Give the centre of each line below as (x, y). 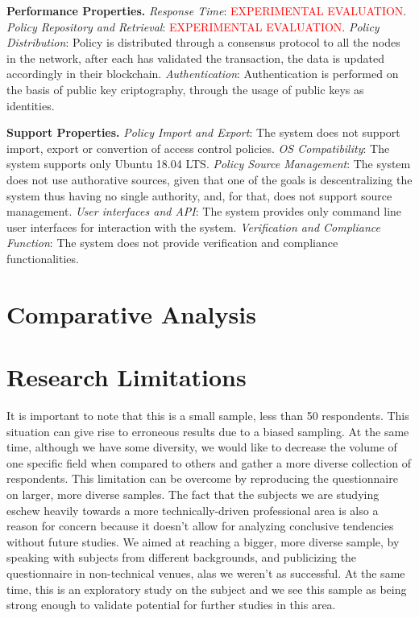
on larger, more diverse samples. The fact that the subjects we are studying (193, 494)
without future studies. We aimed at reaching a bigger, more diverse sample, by (203, 541)
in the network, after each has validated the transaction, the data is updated (195, 58)
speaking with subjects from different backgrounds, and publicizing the (182, 557)
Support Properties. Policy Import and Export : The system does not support (203, 132)
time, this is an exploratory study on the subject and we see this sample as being (207, 589)
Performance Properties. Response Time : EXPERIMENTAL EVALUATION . (207, 10)
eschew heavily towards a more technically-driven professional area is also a (193, 510)
